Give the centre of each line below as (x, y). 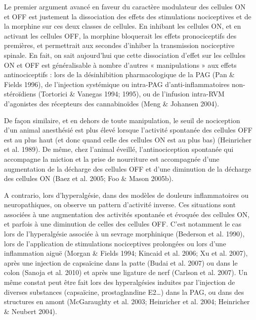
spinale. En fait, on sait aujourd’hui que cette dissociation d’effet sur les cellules (125, 55)
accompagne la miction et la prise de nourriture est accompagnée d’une (112, 159)
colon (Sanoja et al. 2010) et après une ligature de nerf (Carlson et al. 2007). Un (126, 272)
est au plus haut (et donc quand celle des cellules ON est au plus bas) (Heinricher (128, 139)
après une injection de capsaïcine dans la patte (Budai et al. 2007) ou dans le (121, 262)
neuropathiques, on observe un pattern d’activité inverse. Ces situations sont (120, 205)
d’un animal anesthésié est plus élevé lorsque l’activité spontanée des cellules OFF (128, 130)
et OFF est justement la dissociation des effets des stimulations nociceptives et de (128, 16)
